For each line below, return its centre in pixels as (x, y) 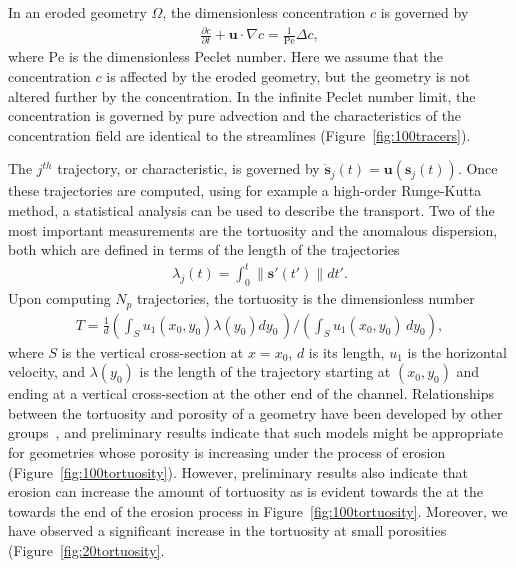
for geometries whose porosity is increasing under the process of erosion (227, 451)
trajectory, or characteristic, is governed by (188, 168)
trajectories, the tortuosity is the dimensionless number (305, 298)
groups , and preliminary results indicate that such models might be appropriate (255, 432)
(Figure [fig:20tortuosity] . (86, 549)
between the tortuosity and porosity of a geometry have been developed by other (255, 412)
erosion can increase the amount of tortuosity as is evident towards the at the (246, 491)
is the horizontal (457, 351)
